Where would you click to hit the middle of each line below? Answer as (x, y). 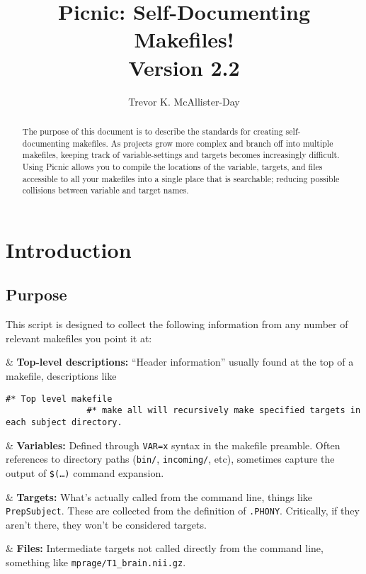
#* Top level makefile (59, 399)
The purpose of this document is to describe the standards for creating (153, 131)
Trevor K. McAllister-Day (184, 101)
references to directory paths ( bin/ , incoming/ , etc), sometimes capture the (170, 459)
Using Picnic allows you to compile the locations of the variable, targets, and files (172, 166)
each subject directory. (64, 422)
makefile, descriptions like (61, 376)
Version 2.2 (184, 67)
